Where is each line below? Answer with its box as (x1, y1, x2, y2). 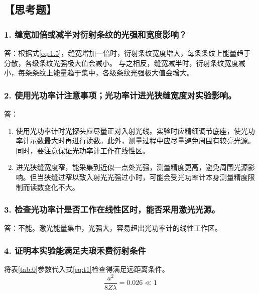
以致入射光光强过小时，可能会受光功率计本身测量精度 (72, 171, 248, 182)
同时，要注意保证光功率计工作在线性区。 (16, 145, 150, 155)
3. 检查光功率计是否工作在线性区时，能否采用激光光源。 (4, 203, 220, 216)
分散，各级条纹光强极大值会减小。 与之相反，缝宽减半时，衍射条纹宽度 (4, 57, 238, 68)
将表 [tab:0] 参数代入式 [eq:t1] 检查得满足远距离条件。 (4, 264, 169, 274)
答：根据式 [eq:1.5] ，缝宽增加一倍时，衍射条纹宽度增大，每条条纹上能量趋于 (4, 48, 251, 58)
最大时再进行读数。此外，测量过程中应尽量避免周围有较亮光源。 (44, 135, 255, 146)
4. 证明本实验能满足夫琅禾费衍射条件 (4, 244, 146, 256)
